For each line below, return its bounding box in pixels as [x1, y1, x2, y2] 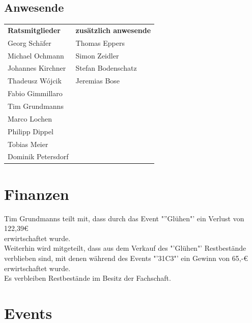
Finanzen [4, 183, 69, 204]
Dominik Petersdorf [8, 151, 69, 162]
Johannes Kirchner [8, 63, 66, 73]
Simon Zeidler [75, 50, 119, 61]
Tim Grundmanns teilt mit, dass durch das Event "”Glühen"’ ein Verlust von [4, 213, 244, 223]
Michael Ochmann [8, 50, 64, 61]
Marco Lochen [8, 113, 52, 124]
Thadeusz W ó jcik [8, 75, 62, 86]
